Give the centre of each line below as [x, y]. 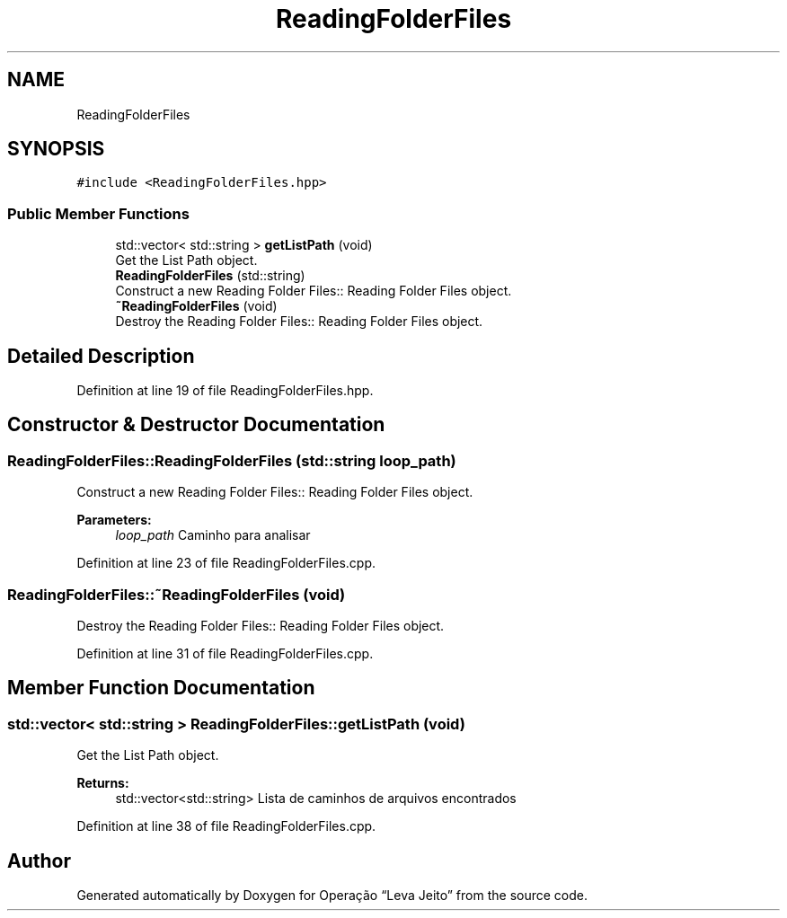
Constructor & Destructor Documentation [196, 425]
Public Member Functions [98, 213]
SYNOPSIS [56, 149]
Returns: [103, 783]
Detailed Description [101, 356]
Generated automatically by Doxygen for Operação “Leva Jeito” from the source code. [332, 896]
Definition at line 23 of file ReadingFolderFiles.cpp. [226, 563]
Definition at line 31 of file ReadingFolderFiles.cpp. [225, 653]
